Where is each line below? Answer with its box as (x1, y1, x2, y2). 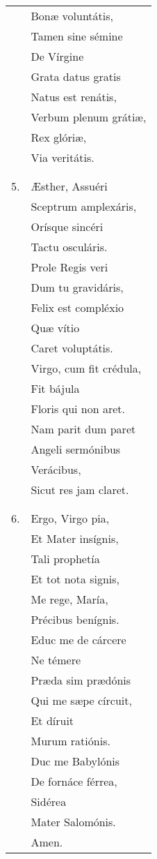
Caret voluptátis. (31, 340, 113, 356)
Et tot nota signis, (31, 571, 119, 587)
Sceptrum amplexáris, (31, 198, 137, 214)
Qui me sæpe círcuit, (31, 692, 132, 708)
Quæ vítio (31, 320, 80, 336)
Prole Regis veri (31, 259, 108, 275)
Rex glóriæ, (31, 129, 87, 145)
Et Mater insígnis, (31, 530, 119, 546)
